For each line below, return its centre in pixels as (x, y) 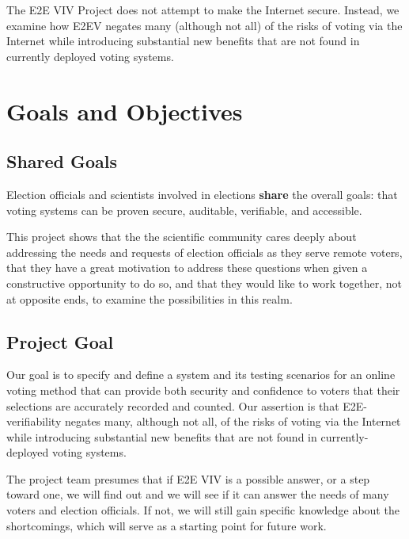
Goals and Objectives (125, 111)
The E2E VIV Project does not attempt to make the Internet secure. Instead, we (203, 10)
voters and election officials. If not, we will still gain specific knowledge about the (203, 510)
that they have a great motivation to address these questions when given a (187, 268)
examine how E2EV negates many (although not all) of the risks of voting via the (204, 25)
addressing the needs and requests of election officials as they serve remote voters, (204, 252)
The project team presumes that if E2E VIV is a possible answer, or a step (188, 478)
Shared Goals (62, 161)
